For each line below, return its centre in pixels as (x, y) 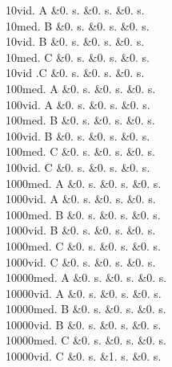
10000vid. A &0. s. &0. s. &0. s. (84, 293)
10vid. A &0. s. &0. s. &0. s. (75, 10)
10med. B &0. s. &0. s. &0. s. (78, 25)
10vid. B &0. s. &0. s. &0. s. (75, 41)
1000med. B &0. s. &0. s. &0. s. (83, 214)
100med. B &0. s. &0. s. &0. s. (80, 120)
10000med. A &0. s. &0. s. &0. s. (86, 277)
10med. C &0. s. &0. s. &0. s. (78, 57)
